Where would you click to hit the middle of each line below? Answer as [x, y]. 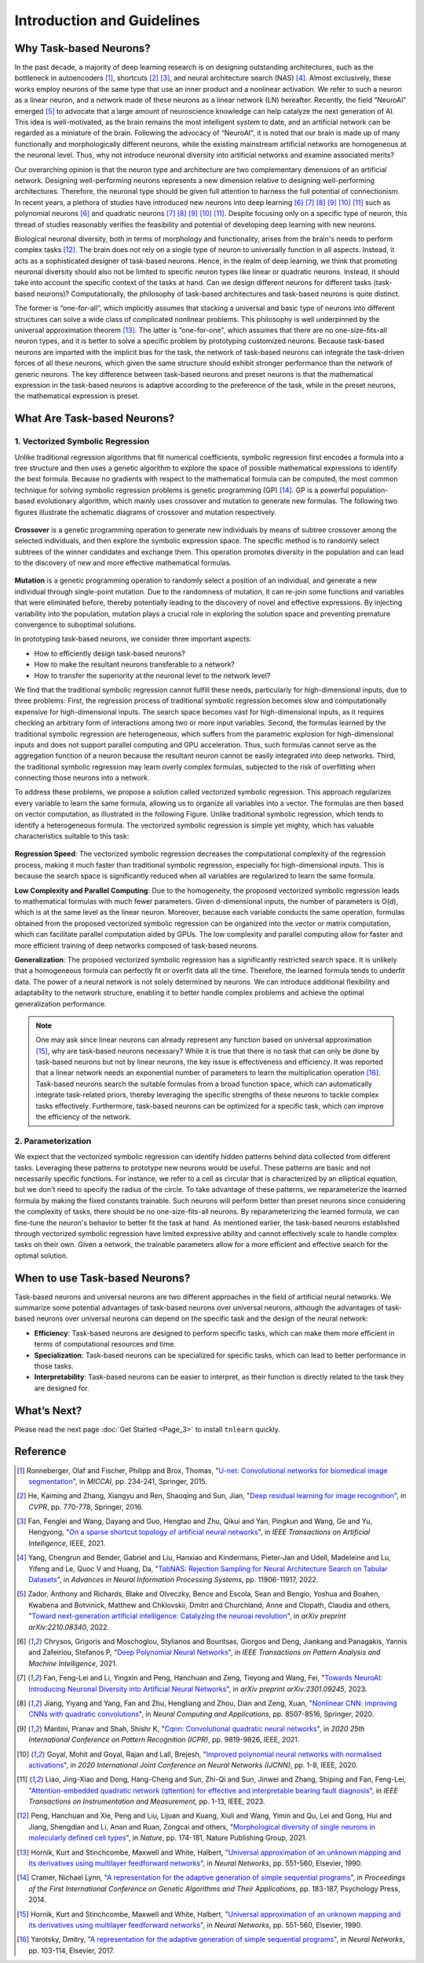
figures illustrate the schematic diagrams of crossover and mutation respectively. [145, 512]
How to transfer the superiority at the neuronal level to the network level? [152, 675]
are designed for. [62, 1388]
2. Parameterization [53, 1141]
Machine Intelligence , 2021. [73, 1663]
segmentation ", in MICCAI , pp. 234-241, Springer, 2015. [118, 1481]
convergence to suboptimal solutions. [75, 625]
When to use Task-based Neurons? [102, 1278]
